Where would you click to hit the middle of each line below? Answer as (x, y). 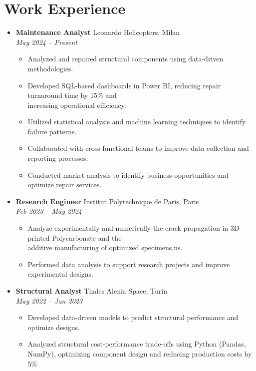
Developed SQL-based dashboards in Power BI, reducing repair (124, 85)
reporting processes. (58, 158)
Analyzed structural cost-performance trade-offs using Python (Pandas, (137, 344)
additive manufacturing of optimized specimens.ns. (105, 247)
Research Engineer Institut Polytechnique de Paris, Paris (107, 201)
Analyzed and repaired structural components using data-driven (126, 59)
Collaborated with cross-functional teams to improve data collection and (138, 148)
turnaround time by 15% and (72, 95)
